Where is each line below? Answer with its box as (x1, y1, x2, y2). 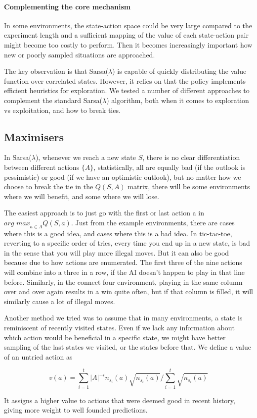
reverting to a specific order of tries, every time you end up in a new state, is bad (4, 238, 250, 248)
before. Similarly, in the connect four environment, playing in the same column (4, 276, 243, 287)
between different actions (4, 161, 80, 172)
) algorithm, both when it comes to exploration (106, 95, 249, 105)
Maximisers (4, 129, 64, 144)
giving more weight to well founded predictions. (4, 405, 148, 415)
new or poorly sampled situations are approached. (4, 49, 155, 59)
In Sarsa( (4, 152, 32, 162)
